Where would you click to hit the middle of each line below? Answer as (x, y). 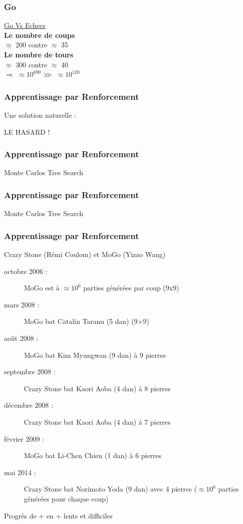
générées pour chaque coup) (66, 498)
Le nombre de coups (39, 35)
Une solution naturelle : (40, 115)
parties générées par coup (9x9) (131, 288)
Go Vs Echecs (25, 25)
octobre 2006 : (26, 271)
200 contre (31, 45)
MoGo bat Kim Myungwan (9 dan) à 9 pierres (95, 355)
